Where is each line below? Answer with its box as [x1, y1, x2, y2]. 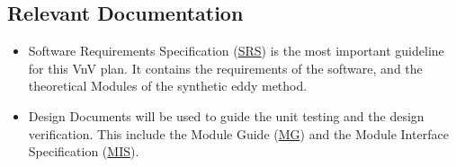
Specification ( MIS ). [28, 142, 139, 161]
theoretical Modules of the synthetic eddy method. [28, 76, 308, 95]
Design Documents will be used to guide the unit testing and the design [28, 106, 425, 125]
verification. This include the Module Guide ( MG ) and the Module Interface [28, 124, 449, 143]
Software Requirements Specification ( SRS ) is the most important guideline [28, 41, 444, 60]
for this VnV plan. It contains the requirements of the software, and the [28, 58, 423, 77]
